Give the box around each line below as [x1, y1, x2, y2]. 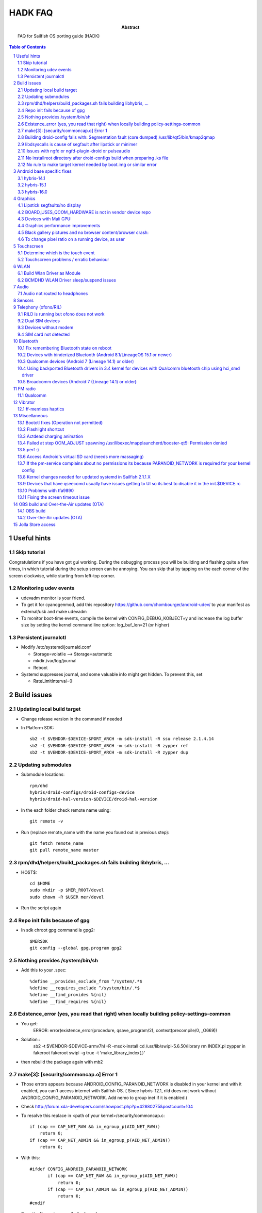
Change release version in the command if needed [21, 716, 122, 721]
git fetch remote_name [30, 841, 84, 846]
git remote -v [30, 819, 63, 824]
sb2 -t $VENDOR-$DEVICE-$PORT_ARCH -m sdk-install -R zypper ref [30, 743, 189, 748]
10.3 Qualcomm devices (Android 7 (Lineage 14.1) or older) [17, 359, 134, 364]
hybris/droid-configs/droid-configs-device [30, 790, 135, 795]
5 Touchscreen [13, 243, 44, 249]
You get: [21, 1020, 38, 1026]
